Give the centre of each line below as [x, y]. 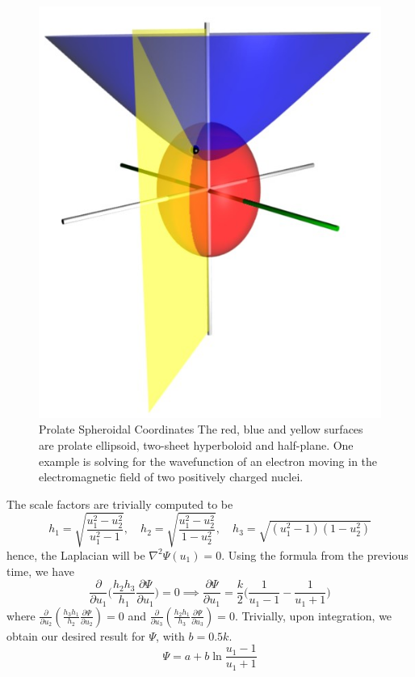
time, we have [40, 571]
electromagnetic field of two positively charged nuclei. [171, 477]
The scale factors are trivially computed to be [120, 504]
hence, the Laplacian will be [76, 554]
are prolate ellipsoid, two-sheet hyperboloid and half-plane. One [196, 444]
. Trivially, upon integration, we [313, 615]
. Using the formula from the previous [315, 554]
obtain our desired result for [76, 635]
